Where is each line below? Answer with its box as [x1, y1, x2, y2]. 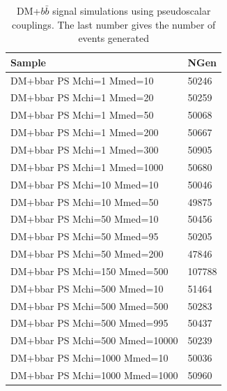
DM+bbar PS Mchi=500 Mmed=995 [10, 316, 169, 330]
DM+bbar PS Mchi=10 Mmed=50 [10, 194, 159, 209]
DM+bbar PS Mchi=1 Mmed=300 [10, 142, 159, 156]
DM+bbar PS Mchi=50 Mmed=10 [10, 212, 159, 226]
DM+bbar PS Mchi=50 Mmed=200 [10, 246, 164, 261]
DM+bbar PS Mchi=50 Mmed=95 [10, 229, 159, 244]
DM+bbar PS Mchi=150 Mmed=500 [10, 263, 169, 278]
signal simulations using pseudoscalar [52, 3, 211, 17]
